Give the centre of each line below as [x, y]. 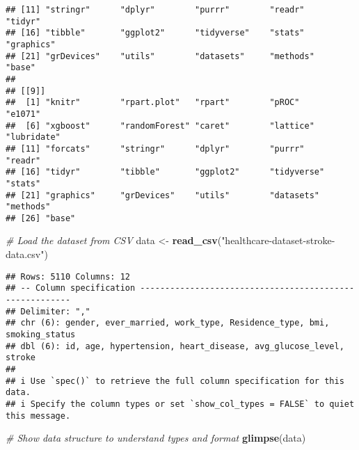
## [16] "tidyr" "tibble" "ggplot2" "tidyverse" [165, 172]
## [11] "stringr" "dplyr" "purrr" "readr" [155, 10]
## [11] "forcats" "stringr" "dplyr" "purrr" [155, 148]
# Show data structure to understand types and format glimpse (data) [156, 438]
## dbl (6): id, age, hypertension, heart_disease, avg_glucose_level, [175, 346]
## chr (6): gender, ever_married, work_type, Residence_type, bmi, [168, 323]
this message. [38, 416]
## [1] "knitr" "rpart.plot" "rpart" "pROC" [153, 103]
